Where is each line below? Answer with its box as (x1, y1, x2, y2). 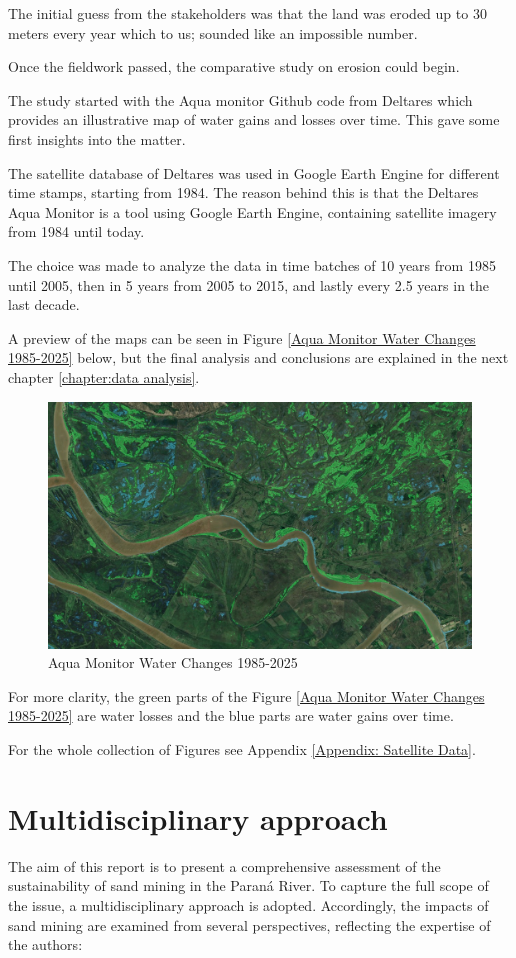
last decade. (8, 294, 80, 315)
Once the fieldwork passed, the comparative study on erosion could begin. (8, 56, 460, 77)
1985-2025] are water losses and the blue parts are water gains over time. (8, 705, 454, 726)
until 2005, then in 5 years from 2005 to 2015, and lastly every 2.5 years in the (8, 274, 490, 295)
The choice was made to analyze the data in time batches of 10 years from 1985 (8, 254, 496, 275)
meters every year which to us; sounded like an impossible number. (8, 22, 418, 43)
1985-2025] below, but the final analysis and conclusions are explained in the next (8, 347, 509, 368)
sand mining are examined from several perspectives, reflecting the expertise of (8, 914, 491, 935)
